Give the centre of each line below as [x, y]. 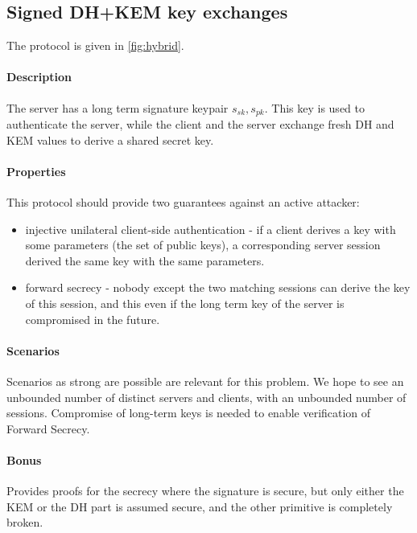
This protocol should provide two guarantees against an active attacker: [183, 202]
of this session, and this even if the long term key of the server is [185, 303]
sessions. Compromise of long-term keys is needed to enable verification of [189, 413]
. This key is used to [314, 107]
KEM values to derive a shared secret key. [110, 139]
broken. [25, 522]
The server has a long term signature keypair [118, 107]
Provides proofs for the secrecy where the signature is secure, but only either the [205, 491]
